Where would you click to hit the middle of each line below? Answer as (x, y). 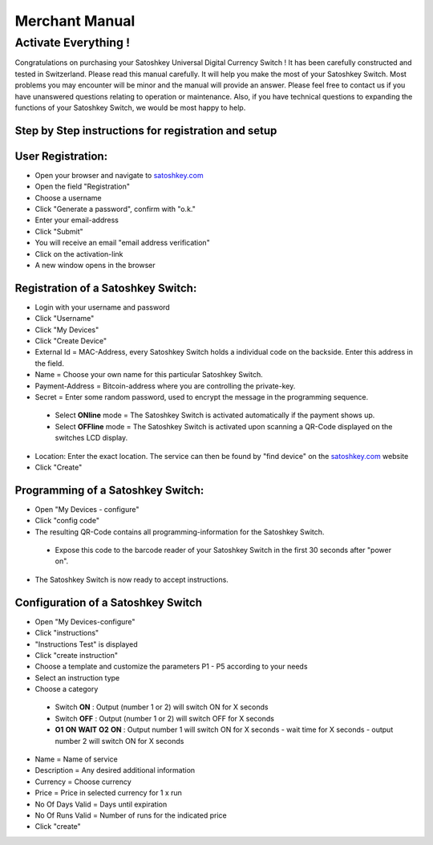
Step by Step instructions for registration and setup (146, 130)
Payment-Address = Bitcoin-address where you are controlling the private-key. (165, 386)
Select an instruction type (77, 677)
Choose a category (67, 689)
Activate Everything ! (72, 43)
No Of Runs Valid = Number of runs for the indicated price (131, 815)
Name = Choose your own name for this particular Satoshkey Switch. (149, 375)
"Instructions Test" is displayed (86, 644)
